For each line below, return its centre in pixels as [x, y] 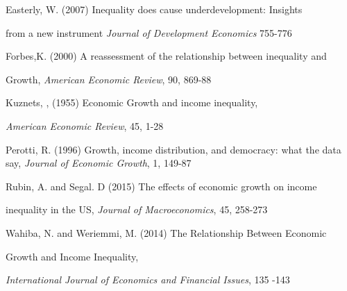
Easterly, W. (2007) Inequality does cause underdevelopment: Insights [154, 9]
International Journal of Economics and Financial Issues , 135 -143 [148, 280]
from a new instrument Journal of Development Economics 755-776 [149, 32]
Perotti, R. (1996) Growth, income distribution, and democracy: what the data [173, 149]
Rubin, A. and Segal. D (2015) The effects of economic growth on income [161, 186]
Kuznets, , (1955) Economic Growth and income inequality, [132, 102]
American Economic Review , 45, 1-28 [85, 125]
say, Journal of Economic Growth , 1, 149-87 [99, 163]
